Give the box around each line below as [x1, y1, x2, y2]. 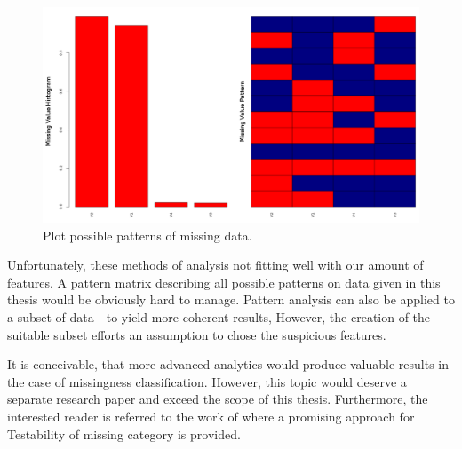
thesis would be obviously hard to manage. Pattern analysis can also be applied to [7, 290, 455, 309]
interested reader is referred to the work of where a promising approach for [7, 406, 415, 425]
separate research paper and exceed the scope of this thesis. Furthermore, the [7, 390, 428, 408]
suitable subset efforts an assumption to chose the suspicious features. [7, 325, 386, 343]
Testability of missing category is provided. [7, 424, 241, 443]
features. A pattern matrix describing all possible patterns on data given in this [7, 272, 441, 291]
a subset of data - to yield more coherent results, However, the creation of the [7, 308, 431, 327]
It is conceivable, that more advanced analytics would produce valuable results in [7, 355, 450, 374]
